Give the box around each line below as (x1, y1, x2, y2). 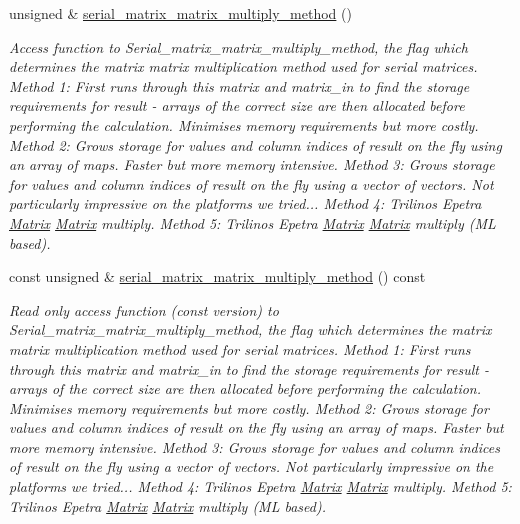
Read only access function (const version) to (9, 299, 279, 320)
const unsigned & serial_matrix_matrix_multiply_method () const (9, 266, 426, 287)
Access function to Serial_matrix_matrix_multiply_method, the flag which (9, 36, 468, 57)
